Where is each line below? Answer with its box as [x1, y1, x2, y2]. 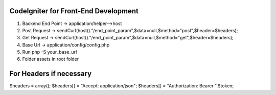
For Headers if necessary [9, 69, 92, 78]
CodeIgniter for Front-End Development [9, 7, 139, 15]
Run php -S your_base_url [22, 49, 77, 55]
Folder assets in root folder [22, 56, 79, 62]
